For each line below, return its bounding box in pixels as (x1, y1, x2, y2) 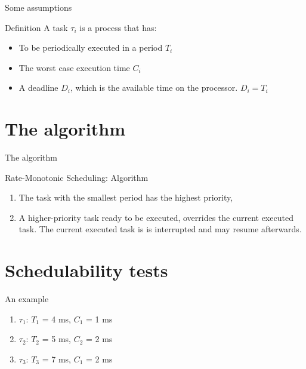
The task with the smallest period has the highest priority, (18, 191, 233, 204)
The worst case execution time (18, 61, 130, 73)
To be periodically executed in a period (18, 41, 163, 54)
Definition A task (5, 21, 68, 33)
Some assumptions (5, 1, 72, 13)
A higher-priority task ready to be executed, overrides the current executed (18, 211, 293, 223)
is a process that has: (79, 21, 157, 33)
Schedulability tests (5, 258, 168, 282)
